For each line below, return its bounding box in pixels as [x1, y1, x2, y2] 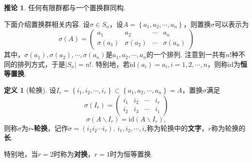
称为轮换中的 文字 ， [147, 122, 209, 133]
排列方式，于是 [17, 59, 65, 69]
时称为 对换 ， [53, 148, 94, 159]
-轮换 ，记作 [31, 122, 68, 133]
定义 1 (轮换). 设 [4, 84, 56, 95]
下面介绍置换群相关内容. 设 [4, 19, 90, 29]
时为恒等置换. [109, 148, 153, 159]
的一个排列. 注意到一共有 [146, 49, 226, 60]
